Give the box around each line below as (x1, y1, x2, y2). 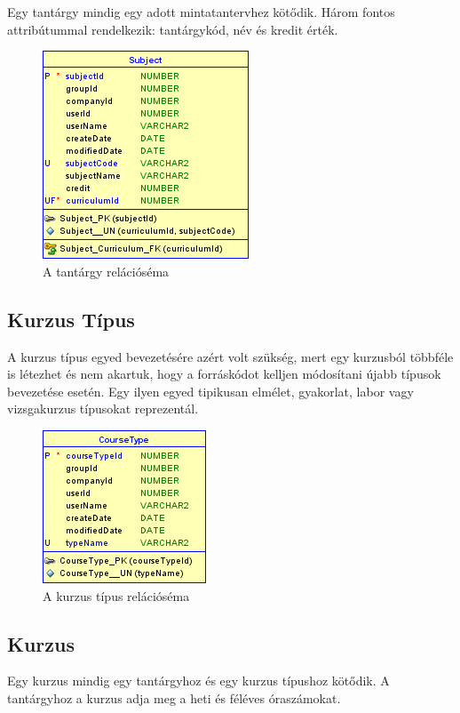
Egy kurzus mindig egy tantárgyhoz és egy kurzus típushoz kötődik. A (7, 671, 390, 690)
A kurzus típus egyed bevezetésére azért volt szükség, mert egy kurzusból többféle (7, 347, 454, 365)
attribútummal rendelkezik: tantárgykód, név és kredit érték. (7, 20, 338, 38)
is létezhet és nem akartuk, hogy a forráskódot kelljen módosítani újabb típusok (7, 365, 441, 383)
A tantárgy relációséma (43, 261, 170, 280)
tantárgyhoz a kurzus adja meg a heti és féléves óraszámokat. (7, 688, 341, 707)
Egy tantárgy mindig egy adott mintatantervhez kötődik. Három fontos (7, 3, 395, 20)
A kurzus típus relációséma (43, 586, 190, 605)
